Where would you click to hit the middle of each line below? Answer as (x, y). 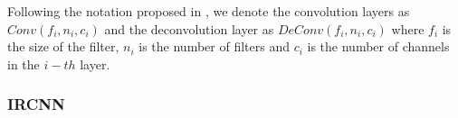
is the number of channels (378, 46)
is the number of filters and (214, 46)
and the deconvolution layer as (189, 28)
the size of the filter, (63, 46)
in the (24, 64)
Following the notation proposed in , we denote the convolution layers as (209, 11)
